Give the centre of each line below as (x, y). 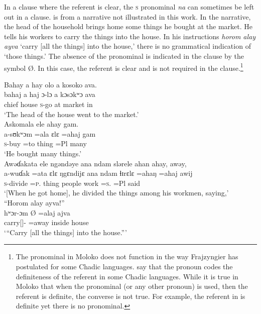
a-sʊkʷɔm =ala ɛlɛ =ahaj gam (50, 133)
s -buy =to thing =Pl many (45, 143)
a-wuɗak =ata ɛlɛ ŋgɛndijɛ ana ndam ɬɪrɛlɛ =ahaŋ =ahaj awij (98, 173)
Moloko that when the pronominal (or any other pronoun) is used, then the (132, 286)
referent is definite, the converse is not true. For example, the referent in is (130, 296)
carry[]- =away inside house (46, 222)
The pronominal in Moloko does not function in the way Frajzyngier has (127, 256)
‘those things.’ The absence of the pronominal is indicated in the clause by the (124, 56)
